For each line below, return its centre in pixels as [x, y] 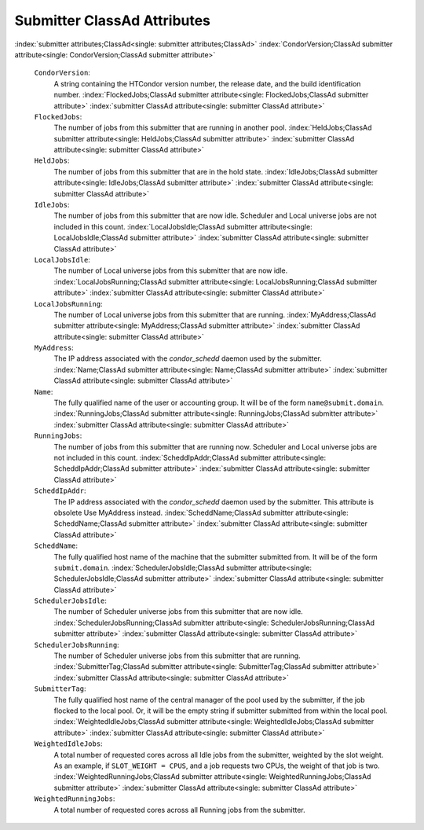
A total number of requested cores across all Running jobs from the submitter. [179, 810]
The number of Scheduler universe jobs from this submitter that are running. [177, 656]
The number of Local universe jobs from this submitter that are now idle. [171, 270]
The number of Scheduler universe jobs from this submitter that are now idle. [179, 611]
